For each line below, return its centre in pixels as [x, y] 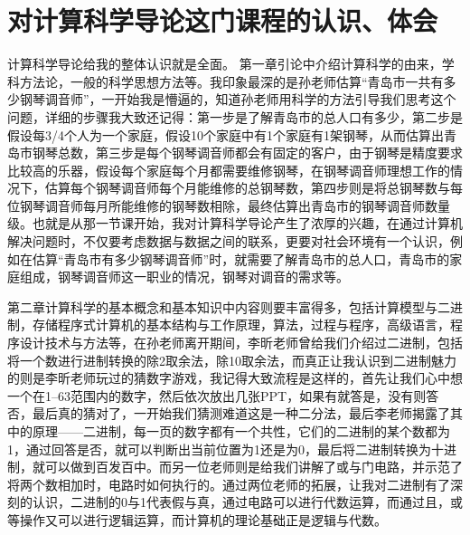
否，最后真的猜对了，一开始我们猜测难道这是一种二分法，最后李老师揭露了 [229, 413]
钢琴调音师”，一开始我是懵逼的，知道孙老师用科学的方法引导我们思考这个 [238, 99]
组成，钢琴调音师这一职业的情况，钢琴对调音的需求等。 [184, 277]
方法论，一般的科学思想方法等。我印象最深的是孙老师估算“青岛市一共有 [231, 81]
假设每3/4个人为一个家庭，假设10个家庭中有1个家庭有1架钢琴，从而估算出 [226, 134]
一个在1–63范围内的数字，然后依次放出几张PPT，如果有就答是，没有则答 [223, 395]
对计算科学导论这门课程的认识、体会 [223, 20]
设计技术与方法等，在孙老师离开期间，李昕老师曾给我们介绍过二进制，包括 [241, 343]
